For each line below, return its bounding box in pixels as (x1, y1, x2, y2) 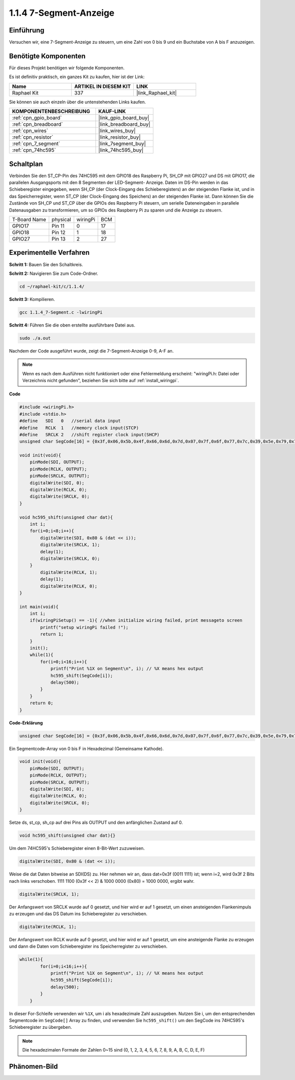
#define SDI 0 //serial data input (19, 418, 121, 424)
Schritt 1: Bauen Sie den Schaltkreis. (9, 261, 83, 268)
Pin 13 (52, 236, 66, 242)
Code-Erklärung (9, 720, 43, 725)
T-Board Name (12, 216, 46, 223)
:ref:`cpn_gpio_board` (12, 115, 62, 121)
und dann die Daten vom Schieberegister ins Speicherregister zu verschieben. (9, 943, 168, 949)
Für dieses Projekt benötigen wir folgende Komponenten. (9, 64, 125, 71)
